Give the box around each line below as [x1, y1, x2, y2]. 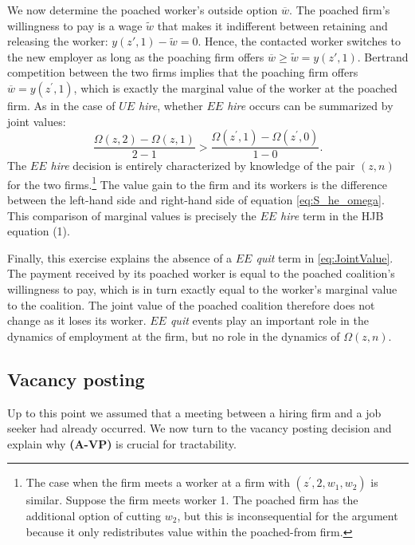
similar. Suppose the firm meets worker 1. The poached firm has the [25, 492, 358, 508]
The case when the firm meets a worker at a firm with [25, 474, 290, 491]
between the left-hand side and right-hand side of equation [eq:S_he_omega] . [7, 192, 385, 208]
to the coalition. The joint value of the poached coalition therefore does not [7, 296, 375, 313]
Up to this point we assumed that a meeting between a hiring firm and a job [7, 404, 382, 421]
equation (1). [7, 223, 70, 239]
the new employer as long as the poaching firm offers [7, 48, 264, 65]
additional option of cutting [25, 507, 162, 523]
